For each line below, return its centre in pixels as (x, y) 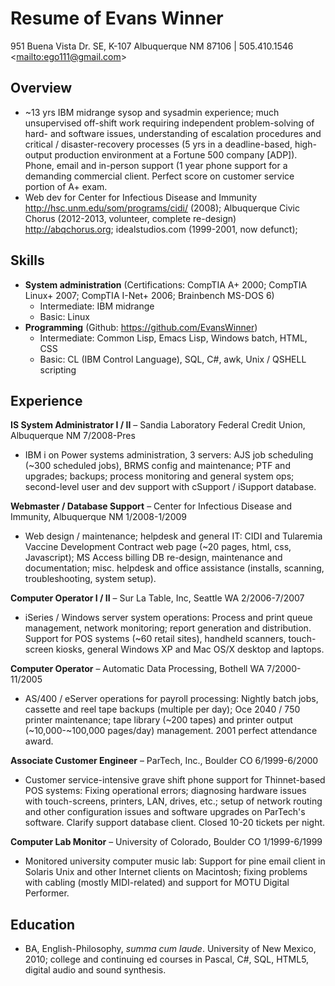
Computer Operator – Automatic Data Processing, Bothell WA (137, 669)
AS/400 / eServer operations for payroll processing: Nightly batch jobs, (171, 699)
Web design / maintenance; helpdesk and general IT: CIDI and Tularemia (173, 536)
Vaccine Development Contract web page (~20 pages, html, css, (158, 547)
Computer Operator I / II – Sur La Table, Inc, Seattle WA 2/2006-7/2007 (157, 598)
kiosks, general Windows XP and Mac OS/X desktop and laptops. (190, 649)
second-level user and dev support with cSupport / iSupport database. (170, 487)
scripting (58, 369)
